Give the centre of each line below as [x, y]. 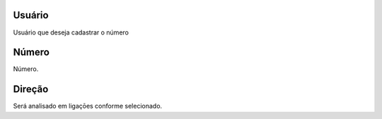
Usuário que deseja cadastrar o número [71, 32]
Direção [31, 89]
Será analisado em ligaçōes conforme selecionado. [88, 106]
